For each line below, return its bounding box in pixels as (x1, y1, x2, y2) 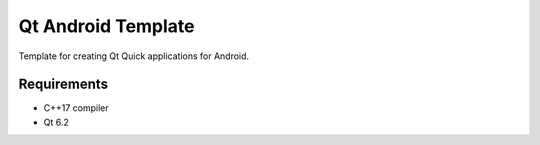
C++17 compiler (43, 102, 109, 114)
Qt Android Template (18, 15, 195, 37)
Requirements (18, 76, 109, 93)
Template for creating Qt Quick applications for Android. (18, 50, 250, 62)
